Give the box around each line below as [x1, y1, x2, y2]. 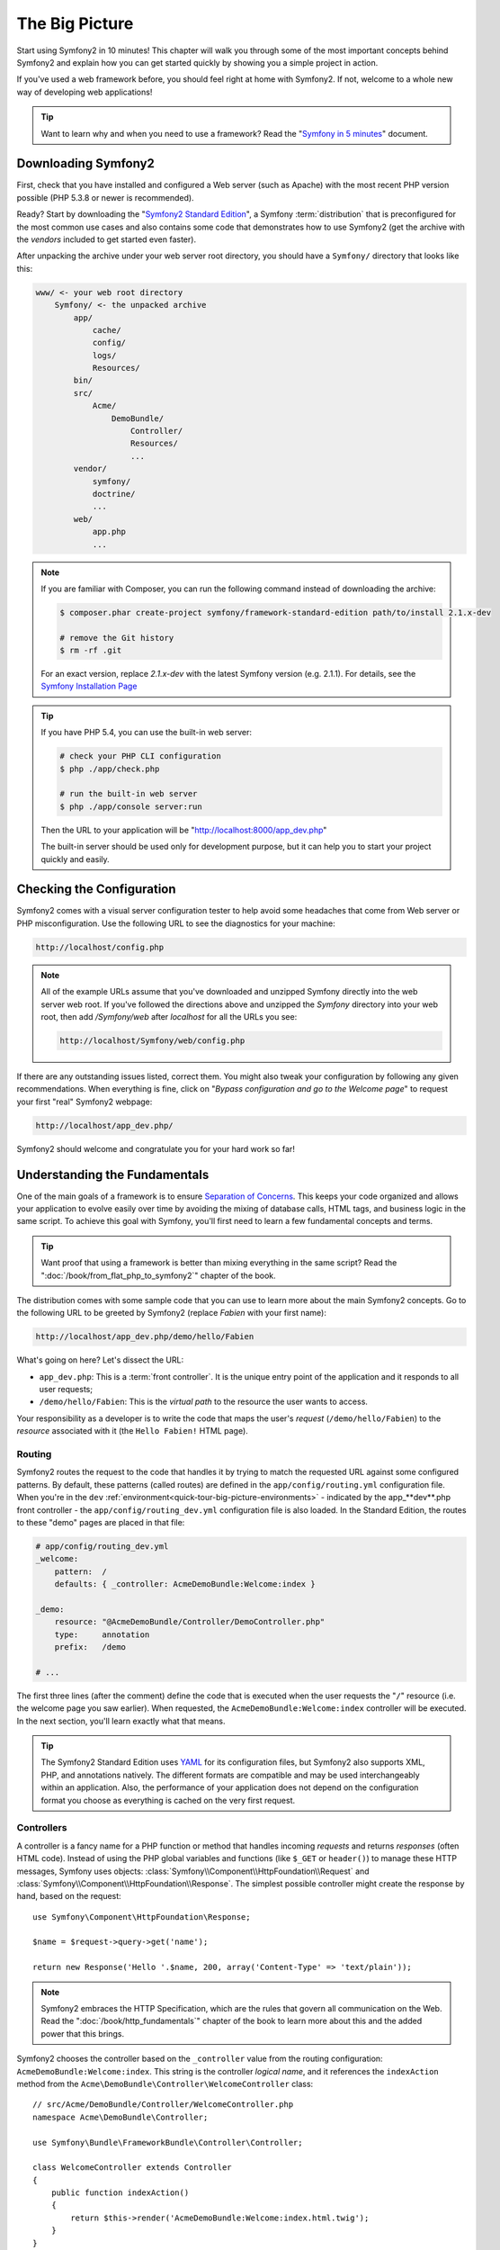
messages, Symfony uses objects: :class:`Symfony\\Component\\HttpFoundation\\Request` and [16, 1866, 370, 1876]
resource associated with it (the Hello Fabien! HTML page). [16, 1426, 249, 1436]
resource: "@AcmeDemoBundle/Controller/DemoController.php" [54, 1616, 326, 1627]
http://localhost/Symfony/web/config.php [59, 1035, 246, 1046]
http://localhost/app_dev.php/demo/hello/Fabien [35, 1332, 254, 1342]
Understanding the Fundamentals [16, 1166, 210, 1183]
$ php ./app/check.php [59, 763, 160, 774]
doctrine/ [92, 489, 136, 499]
